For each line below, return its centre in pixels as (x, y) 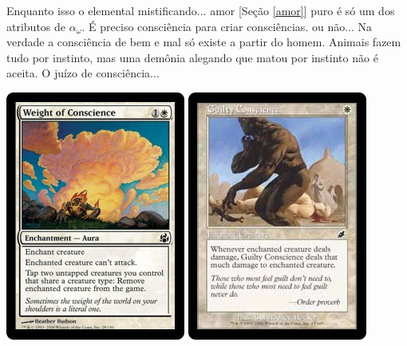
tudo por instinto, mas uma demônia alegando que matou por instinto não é (192, 57)
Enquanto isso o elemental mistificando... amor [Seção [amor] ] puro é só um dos (201, 10)
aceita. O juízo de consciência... (83, 73)
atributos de (36, 26)
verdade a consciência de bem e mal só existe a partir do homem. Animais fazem (204, 42)
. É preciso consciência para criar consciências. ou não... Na (227, 26)
